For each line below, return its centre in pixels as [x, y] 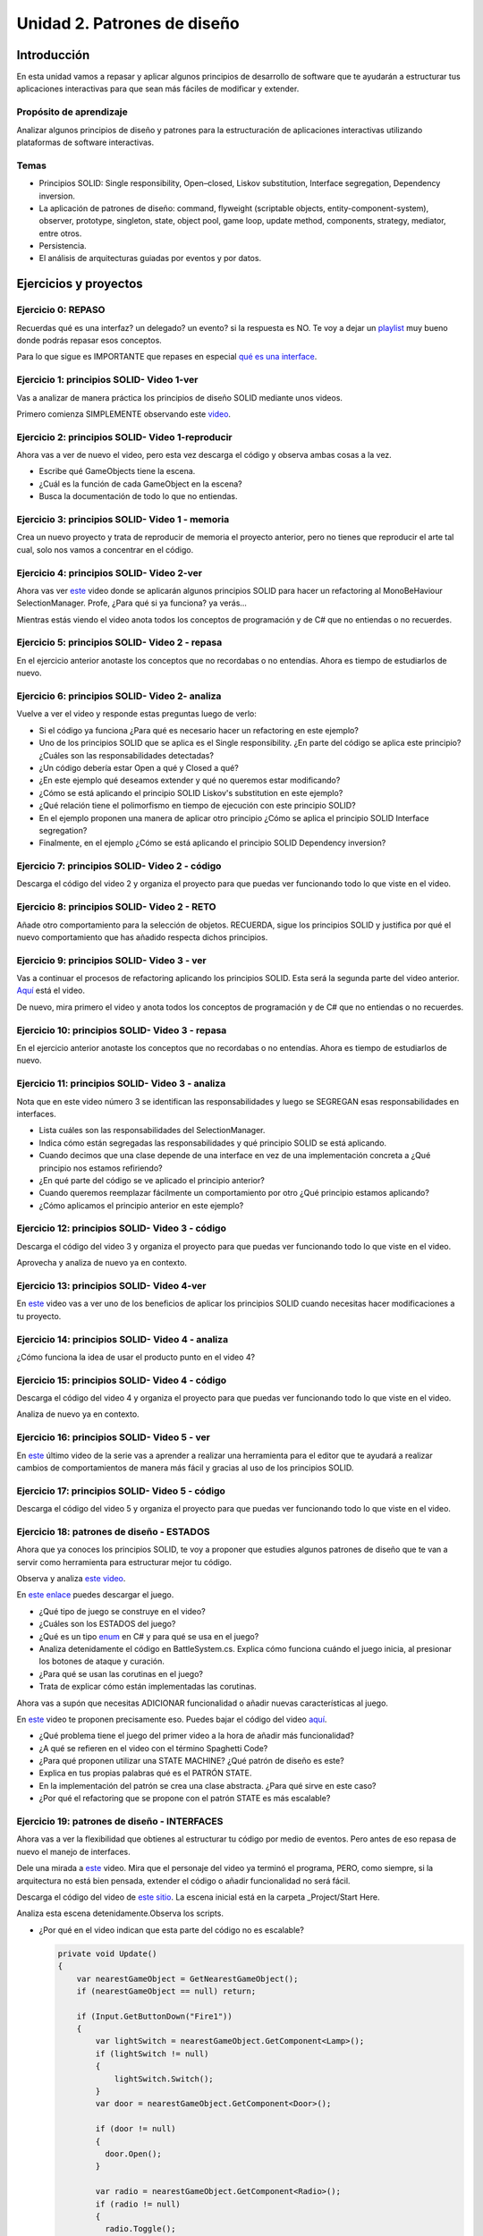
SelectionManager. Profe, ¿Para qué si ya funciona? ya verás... [132, 603]
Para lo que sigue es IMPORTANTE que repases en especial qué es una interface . [167, 357]
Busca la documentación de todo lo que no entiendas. [138, 496]
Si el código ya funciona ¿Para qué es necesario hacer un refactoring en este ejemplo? [199, 730]
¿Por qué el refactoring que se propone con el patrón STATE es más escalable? [185, 1799]
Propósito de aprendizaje [72, 112]
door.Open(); [133, 2154]
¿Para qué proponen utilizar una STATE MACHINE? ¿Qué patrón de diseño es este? [191, 1761]
